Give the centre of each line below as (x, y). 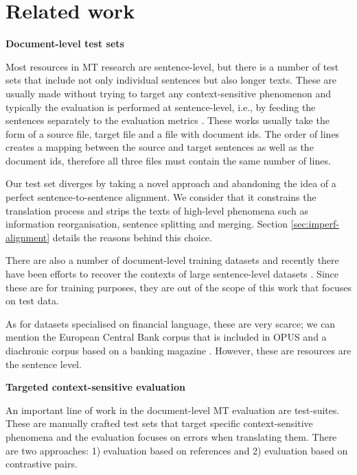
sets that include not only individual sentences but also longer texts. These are (171, 80)
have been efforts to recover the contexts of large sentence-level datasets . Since (172, 274)
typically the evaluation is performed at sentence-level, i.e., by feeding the (161, 107)
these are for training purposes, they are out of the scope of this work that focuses (178, 287)
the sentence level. (44, 364)
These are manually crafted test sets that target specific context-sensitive (159, 423)
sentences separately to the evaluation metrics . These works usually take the (168, 120)
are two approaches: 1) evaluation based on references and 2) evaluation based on (177, 450)
